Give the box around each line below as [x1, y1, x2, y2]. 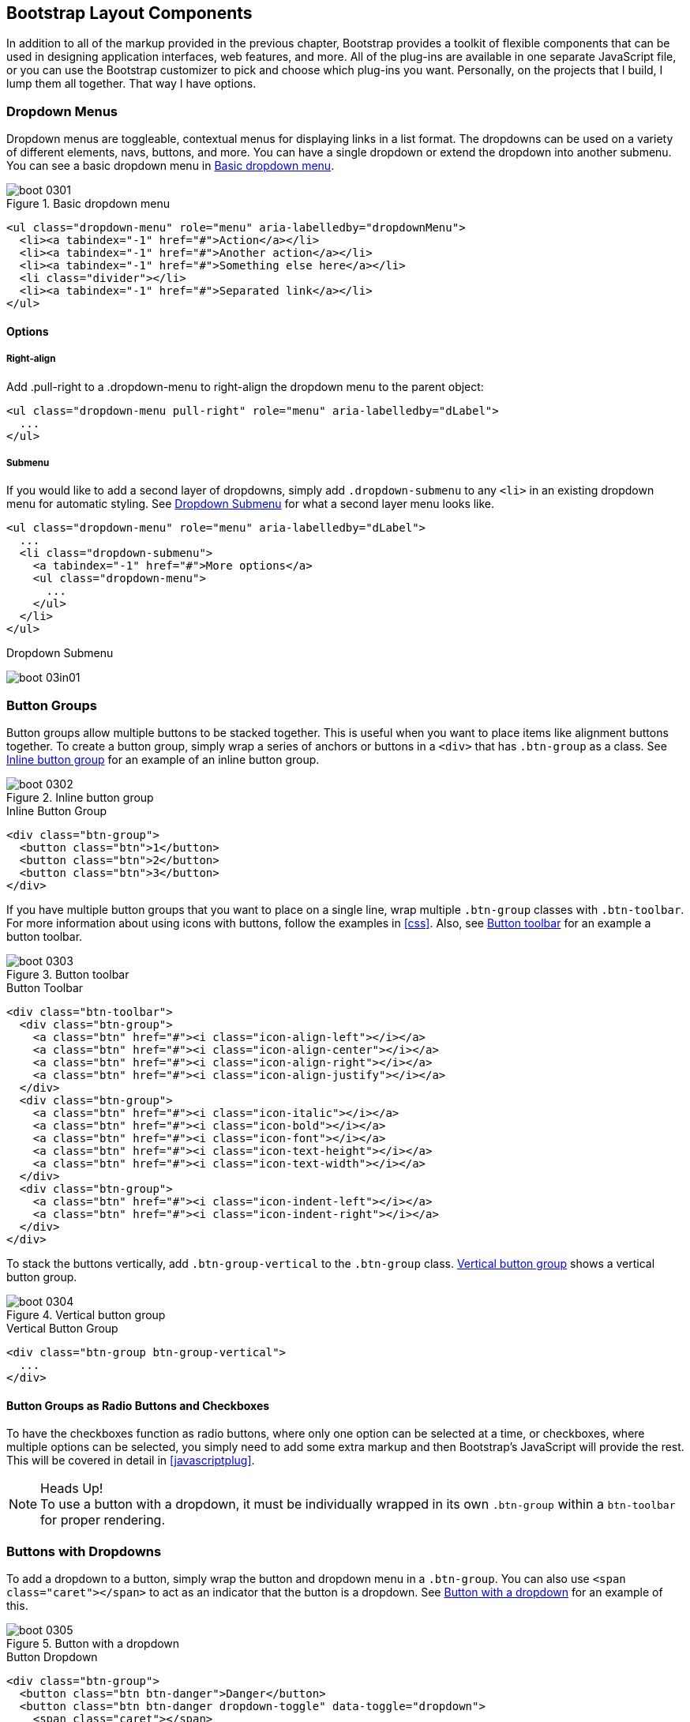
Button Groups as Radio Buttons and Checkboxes [6, 1398, 270, 1412]
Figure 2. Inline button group [6, 791, 154, 805]
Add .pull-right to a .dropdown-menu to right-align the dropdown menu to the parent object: [6, 379, 484, 393]
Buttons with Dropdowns [6, 1543, 162, 1559]
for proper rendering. [40, 1512, 166, 1528]
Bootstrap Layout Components [6, 3, 253, 23]
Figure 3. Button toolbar [6, 968, 129, 982]
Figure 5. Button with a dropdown [6, 1637, 180, 1651]
